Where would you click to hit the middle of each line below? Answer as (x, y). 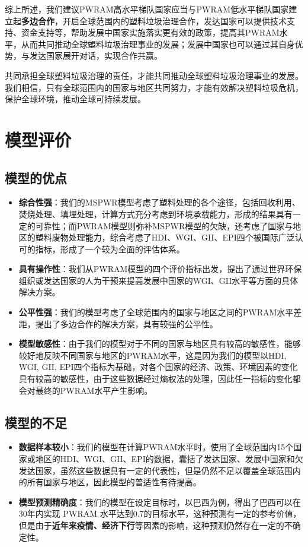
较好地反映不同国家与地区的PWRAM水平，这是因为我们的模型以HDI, (153, 355)
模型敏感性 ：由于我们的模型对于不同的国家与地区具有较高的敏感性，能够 (160, 344)
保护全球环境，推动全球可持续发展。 (75, 99)
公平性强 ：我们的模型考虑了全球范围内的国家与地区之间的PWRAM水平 (156, 312)
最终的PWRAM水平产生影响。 (94, 390)
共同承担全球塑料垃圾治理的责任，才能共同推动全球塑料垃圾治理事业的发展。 (154, 75)
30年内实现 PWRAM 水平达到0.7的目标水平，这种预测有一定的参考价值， (160, 513)
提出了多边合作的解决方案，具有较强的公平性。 (126, 323)
